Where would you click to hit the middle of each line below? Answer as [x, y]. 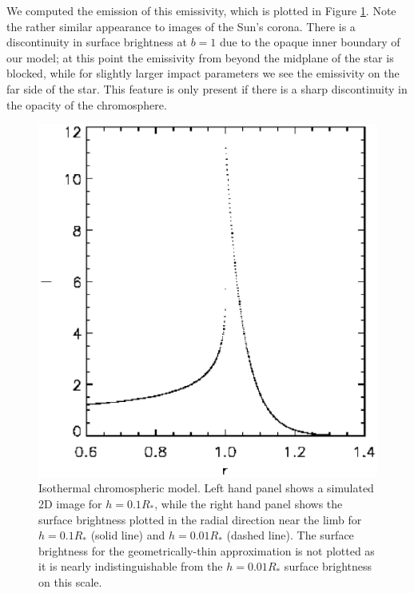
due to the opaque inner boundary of [310, 42]
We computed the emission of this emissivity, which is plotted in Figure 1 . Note [201, 10]
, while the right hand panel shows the [249, 504]
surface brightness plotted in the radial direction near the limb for [200, 519]
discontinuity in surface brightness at [97, 42]
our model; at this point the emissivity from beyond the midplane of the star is [200, 57]
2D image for [70, 504]
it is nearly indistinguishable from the [131, 566]
